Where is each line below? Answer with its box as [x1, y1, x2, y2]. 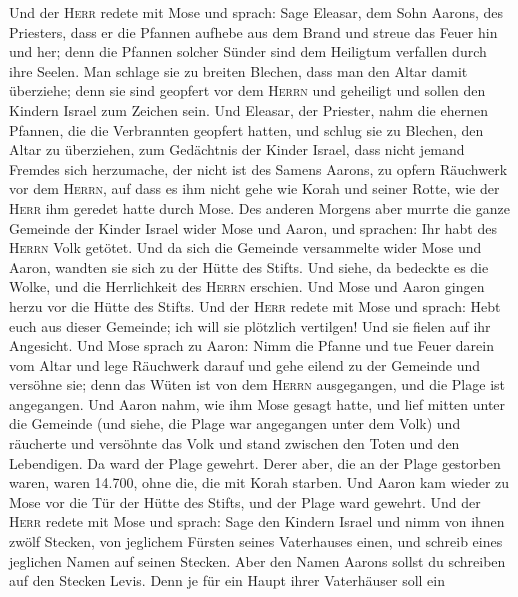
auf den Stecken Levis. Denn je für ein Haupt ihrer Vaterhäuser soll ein [9, 570, 446, 591]
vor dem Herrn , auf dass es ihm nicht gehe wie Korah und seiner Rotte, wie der [9, 178, 500, 199]
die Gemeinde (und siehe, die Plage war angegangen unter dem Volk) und [9, 413, 461, 434]
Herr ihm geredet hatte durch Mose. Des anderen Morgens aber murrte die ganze [9, 197, 510, 218]
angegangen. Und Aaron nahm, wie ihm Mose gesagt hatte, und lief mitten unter [9, 393, 506, 414]
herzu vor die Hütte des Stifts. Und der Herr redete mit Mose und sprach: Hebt [9, 295, 501, 316]
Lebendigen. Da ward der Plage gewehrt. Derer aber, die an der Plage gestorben [9, 452, 501, 473]
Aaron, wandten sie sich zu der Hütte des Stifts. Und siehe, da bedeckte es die [9, 256, 489, 277]
